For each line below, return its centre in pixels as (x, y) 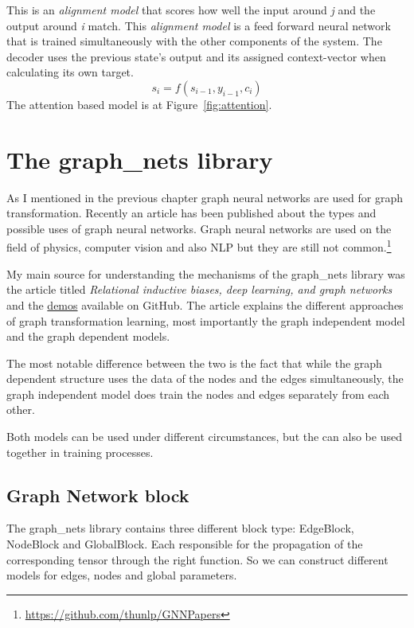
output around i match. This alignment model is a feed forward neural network (199, 25)
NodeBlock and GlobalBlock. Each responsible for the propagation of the (185, 544)
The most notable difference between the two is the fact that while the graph (194, 363)
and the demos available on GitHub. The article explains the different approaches (205, 304)
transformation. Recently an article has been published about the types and (191, 213)
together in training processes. (80, 452)
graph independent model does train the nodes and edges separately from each (198, 394)
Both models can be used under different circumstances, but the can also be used (204, 437)
